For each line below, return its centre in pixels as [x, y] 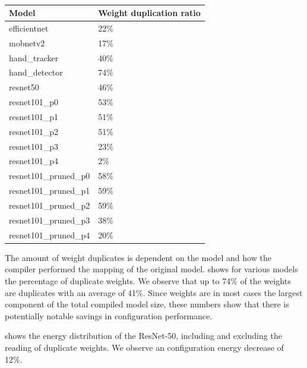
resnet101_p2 [34, 131]
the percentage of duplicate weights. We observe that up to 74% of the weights [148, 280]
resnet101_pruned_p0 [50, 176]
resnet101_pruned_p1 [50, 191]
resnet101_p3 [34, 146]
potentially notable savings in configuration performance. [109, 315]
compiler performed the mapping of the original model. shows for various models [151, 269]
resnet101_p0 [34, 102]
